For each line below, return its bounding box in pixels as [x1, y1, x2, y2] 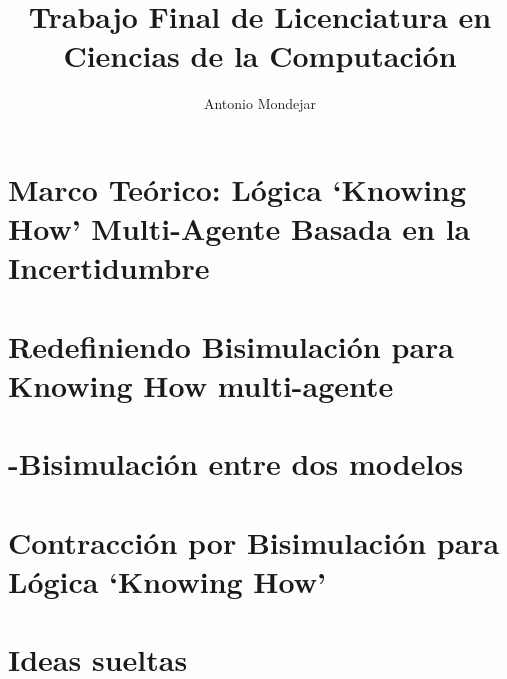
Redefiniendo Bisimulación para [8, 325, 454, 366]
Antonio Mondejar [203, 93, 317, 114]
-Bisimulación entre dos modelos [8, 443, 464, 484]
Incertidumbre [8, 247, 210, 288]
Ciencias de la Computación [63, 35, 457, 76]
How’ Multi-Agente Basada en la [8, 208, 471, 249]
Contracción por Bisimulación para [8, 521, 500, 562]
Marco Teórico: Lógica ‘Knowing [8, 168, 467, 209]
